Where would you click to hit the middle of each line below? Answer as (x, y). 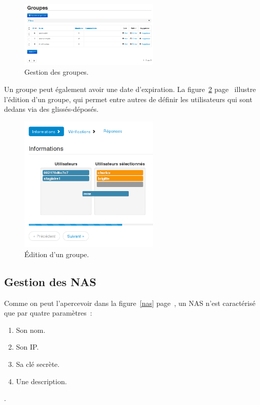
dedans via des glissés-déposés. (51, 109)
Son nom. (31, 330)
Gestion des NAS (50, 281)
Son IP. (27, 347)
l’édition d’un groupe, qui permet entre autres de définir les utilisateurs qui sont (128, 99)
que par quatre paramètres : (48, 313)
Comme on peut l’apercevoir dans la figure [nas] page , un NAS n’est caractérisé (130, 303)
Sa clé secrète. (38, 364)
